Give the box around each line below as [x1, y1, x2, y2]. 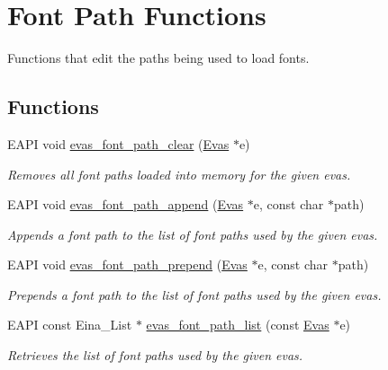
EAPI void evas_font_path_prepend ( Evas [7, 255, 248, 274]
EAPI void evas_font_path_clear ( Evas [7, 134, 230, 153]
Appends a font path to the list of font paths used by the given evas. [7, 225, 378, 243]
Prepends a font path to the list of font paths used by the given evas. [7, 285, 382, 304]
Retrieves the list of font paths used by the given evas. [7, 346, 303, 365]
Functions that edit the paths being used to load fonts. [7, 48, 310, 67]
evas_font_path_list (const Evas [146, 315, 329, 334]
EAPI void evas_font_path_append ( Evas [7, 195, 244, 214]
